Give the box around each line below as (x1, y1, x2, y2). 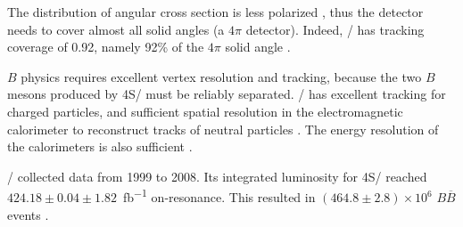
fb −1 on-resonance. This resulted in (122, 185, 316, 206)
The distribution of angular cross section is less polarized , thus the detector (7, 3, 424, 20)
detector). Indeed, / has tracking (245, 20, 425, 38)
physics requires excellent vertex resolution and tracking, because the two (21, 67, 422, 85)
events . (7, 205, 49, 223)
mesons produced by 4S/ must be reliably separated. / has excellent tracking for (7, 85, 446, 103)
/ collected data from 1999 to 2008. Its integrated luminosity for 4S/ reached (7, 166, 427, 185)
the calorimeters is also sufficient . (7, 137, 193, 156)
